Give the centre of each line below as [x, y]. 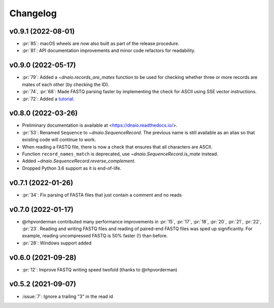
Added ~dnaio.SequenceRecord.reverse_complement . [79, 161]
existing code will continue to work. [59, 139]
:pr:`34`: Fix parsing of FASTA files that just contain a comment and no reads [102, 195]
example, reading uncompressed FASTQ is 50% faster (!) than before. [95, 236]
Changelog [33, 13]
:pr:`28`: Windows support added [57, 243]
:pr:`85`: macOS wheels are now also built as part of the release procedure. [101, 44]
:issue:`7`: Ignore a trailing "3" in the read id [68, 296]
